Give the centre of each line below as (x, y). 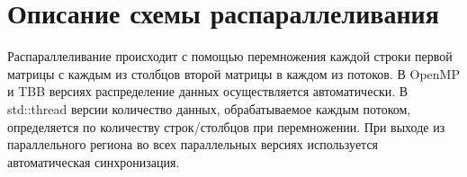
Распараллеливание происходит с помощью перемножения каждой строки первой (230, 56)
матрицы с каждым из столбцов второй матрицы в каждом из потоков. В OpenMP (233, 73)
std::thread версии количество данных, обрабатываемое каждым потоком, (209, 108)
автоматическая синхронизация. (94, 161)
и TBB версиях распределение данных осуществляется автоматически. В (208, 91)
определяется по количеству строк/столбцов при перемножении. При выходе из (226, 126)
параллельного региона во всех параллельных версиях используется (193, 144)
